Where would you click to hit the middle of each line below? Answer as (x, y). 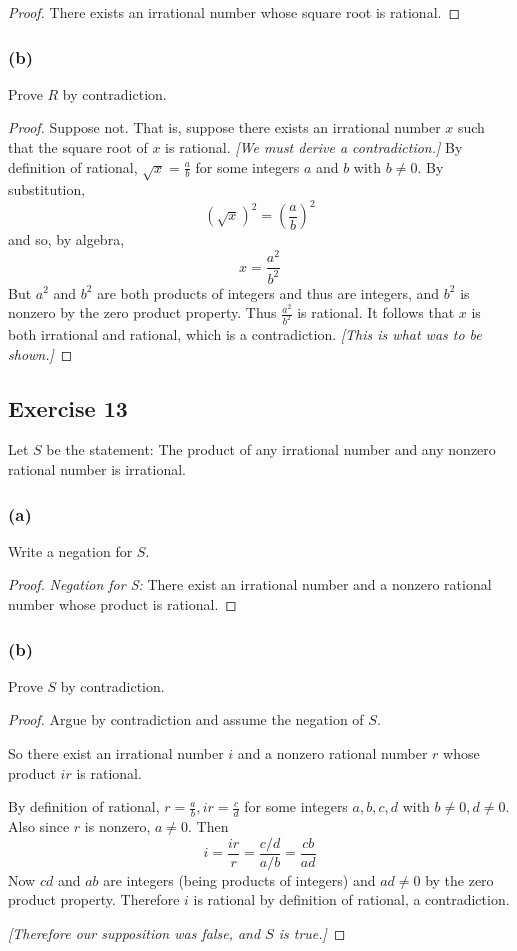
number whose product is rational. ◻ (122, 603)
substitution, (47, 189)
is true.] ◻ (312, 932)
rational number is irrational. (97, 468)
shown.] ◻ (40, 353)
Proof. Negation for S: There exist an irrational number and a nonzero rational (250, 584)
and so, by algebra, (66, 239)
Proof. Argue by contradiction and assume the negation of (186, 719)
